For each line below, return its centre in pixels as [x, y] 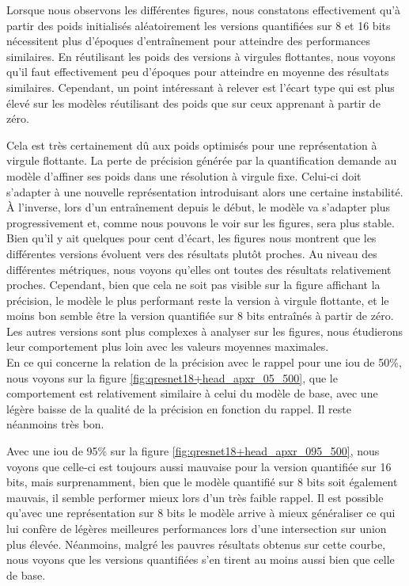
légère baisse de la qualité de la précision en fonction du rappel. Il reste [179, 408]
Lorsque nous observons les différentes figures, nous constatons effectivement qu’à [204, 10]
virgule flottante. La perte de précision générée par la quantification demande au [202, 160]
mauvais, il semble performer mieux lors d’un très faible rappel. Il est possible [195, 497]
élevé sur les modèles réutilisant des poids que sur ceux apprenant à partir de [193, 103]
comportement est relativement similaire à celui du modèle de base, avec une [192, 393]
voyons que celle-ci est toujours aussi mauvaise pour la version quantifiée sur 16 [199, 466]
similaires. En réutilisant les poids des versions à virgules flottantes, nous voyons [201, 56]
